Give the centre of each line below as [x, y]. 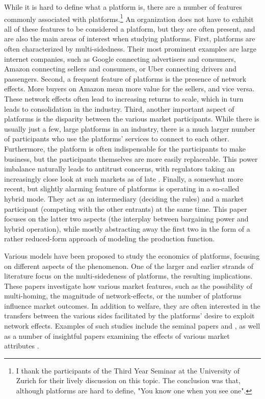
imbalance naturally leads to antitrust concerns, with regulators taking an [120, 169]
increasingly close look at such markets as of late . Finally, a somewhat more [124, 178]
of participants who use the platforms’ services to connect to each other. [117, 139]
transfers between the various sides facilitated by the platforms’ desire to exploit [129, 316]
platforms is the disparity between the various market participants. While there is [132, 119]
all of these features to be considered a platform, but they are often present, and [130, 28]
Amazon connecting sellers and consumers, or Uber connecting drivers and [120, 69]
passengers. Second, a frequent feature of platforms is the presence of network [125, 78]
